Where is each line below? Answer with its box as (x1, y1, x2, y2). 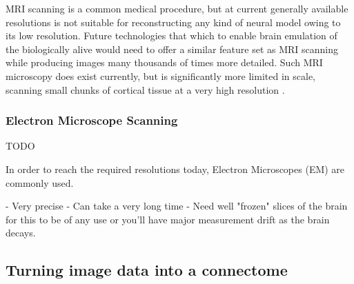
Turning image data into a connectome (6, 259, 288, 281)
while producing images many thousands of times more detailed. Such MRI (6, 55, 323, 70)
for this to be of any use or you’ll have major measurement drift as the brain (6, 212, 330, 226)
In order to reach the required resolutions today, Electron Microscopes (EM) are (6, 161, 345, 176)
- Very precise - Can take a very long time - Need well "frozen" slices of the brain (6, 199, 348, 213)
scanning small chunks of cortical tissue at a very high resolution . (6, 82, 285, 97)
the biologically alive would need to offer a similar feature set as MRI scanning (6, 41, 339, 56)
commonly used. (6, 175, 74, 190)
